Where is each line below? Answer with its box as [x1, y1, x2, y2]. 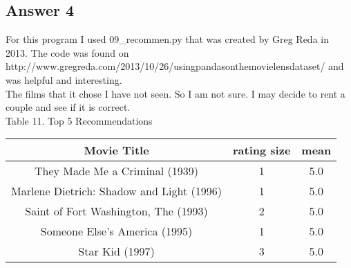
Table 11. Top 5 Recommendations [6, 113, 153, 127]
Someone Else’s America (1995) [40, 223, 193, 240]
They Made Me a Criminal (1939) [35, 163, 198, 179]
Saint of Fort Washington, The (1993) [25, 203, 208, 220]
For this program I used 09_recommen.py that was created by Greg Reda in [6, 32, 329, 46]
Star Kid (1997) [78, 243, 155, 260]
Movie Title [84, 142, 149, 159]
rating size [233, 142, 291, 159]
